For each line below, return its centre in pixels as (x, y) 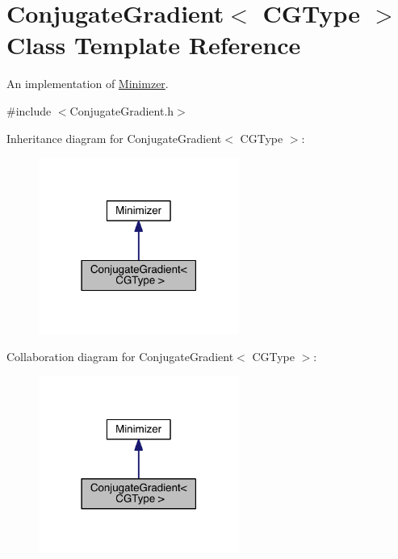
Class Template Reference (154, 45)
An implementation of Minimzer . (88, 84)
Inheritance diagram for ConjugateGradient (114, 138)
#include (29, 110)
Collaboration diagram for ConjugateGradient (120, 357)
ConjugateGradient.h (122, 110)
